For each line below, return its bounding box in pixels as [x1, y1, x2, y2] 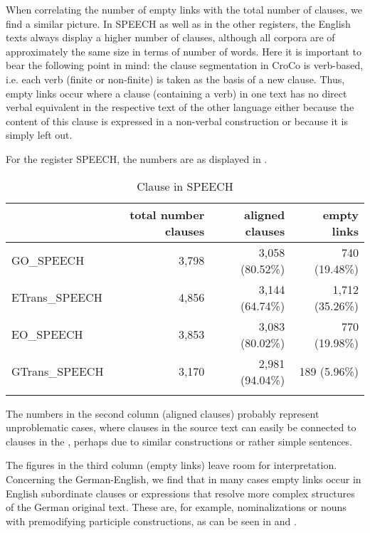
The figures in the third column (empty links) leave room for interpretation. [6, 458, 337, 473]
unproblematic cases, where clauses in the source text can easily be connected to [6, 420, 356, 435]
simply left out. [6, 127, 73, 142]
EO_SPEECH [11, 326, 83, 343]
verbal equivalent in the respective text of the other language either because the [6, 100, 354, 115]
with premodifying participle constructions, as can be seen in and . [6, 513, 297, 528]
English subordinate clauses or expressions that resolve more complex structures [6, 485, 355, 500]
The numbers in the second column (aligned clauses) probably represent [6, 406, 319, 421]
